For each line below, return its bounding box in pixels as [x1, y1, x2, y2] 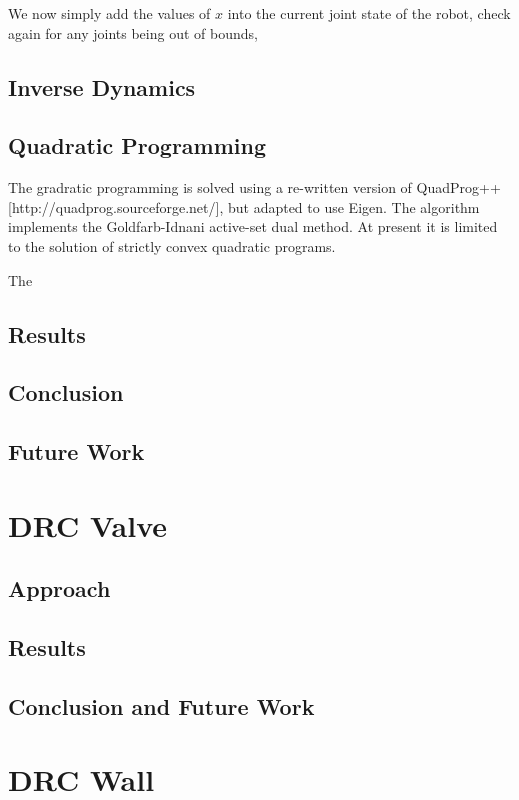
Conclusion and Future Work [8, 690, 315, 721]
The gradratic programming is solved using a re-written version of [8, 177, 412, 198]
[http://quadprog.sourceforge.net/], [8, 196, 224, 217]
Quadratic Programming [8, 130, 267, 161]
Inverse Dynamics [8, 71, 196, 102]
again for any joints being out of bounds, [8, 22, 258, 43]
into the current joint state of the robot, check [227, 3, 511, 23]
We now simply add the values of [8, 3, 211, 23]
